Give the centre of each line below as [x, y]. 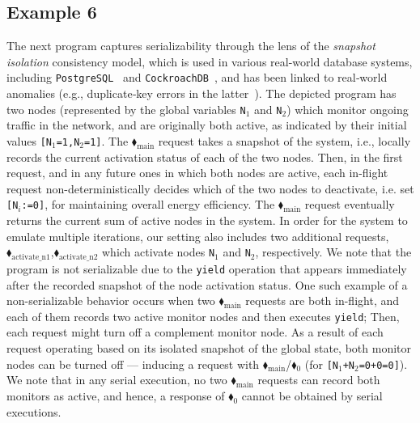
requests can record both [319, 380]
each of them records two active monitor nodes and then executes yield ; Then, [203, 316]
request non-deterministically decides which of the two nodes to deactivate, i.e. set [210, 188]
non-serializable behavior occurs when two [111, 300]
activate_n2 [78, 257]
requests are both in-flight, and [322, 300]
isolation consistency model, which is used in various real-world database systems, [210, 61]
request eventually [350, 204]
